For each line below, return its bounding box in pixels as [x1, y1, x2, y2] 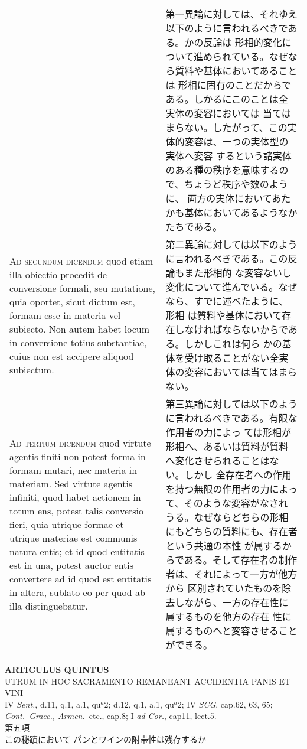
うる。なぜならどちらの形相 [165, 510, 289, 524]
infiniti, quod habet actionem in [9, 490, 141, 504]
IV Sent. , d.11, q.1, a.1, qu [5, 698, 101, 710]
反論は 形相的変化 [203, 35, 282, 49]
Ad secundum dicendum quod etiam [9, 253, 153, 268]
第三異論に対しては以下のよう [165, 397, 298, 411]
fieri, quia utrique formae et [9, 517, 124, 531]
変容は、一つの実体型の [184, 135, 289, 148]
